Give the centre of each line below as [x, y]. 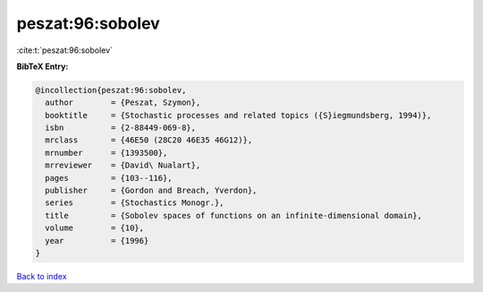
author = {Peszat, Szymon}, [123, 103]
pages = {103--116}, [109, 178]
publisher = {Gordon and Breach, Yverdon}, [151, 191]
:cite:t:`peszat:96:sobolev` [65, 50]
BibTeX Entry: [42, 66]
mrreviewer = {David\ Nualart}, [123, 165]
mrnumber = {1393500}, [106, 153]
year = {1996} [97, 240]
